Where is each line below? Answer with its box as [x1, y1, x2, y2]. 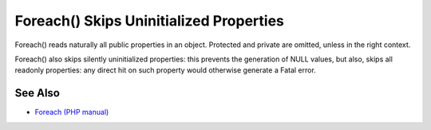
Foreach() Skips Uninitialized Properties [14, 12, 285, 30]
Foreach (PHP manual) [34, 108, 109, 117]
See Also [14, 86, 60, 100]
